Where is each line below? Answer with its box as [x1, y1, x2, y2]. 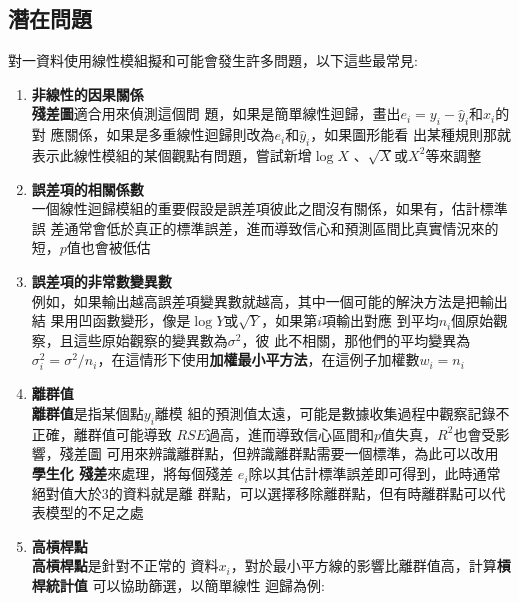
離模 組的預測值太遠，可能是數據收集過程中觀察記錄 [154, 403, 496, 424]
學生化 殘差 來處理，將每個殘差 [31, 463, 234, 484]
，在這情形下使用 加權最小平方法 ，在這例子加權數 [97, 349, 420, 370]
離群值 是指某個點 [31, 403, 144, 424]
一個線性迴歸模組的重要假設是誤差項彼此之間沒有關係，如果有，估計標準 [31, 198, 508, 219]
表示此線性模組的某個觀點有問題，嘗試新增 [31, 144, 312, 165]
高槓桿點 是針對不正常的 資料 [31, 555, 219, 576]
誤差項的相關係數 [31, 178, 144, 199]
